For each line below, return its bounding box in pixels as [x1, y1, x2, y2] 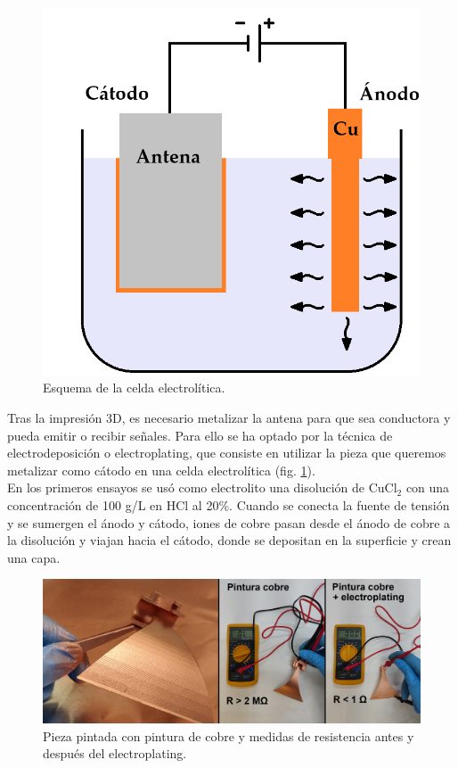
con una [405, 478, 450, 497]
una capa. [7, 548, 61, 566]
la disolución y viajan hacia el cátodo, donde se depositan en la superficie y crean [7, 531, 452, 549]
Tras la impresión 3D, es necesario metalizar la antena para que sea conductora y [7, 409, 451, 427]
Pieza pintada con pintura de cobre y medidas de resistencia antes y [43, 726, 414, 745]
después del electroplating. [43, 744, 187, 763]
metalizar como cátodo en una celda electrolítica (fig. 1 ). [7, 460, 315, 479]
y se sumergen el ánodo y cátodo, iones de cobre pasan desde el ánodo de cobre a [7, 513, 451, 532]
